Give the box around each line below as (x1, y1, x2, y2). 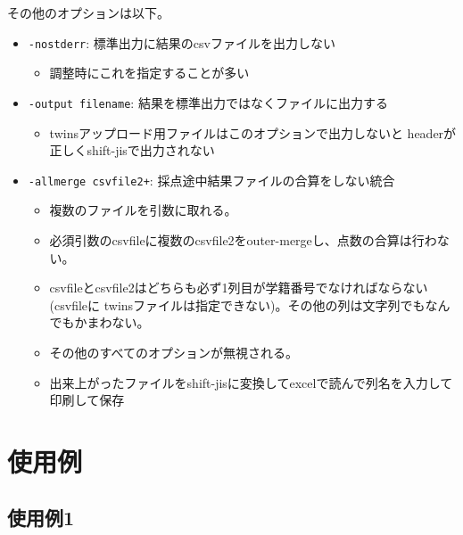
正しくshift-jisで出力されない (49, 141, 215, 160)
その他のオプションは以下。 (7, 4, 169, 21)
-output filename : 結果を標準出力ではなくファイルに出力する (28, 93, 388, 111)
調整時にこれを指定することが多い (49, 63, 250, 82)
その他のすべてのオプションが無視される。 (49, 342, 299, 361)
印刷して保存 (49, 391, 125, 409)
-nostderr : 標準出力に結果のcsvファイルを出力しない (28, 33, 335, 52)
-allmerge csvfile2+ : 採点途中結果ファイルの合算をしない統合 (28, 170, 395, 189)
